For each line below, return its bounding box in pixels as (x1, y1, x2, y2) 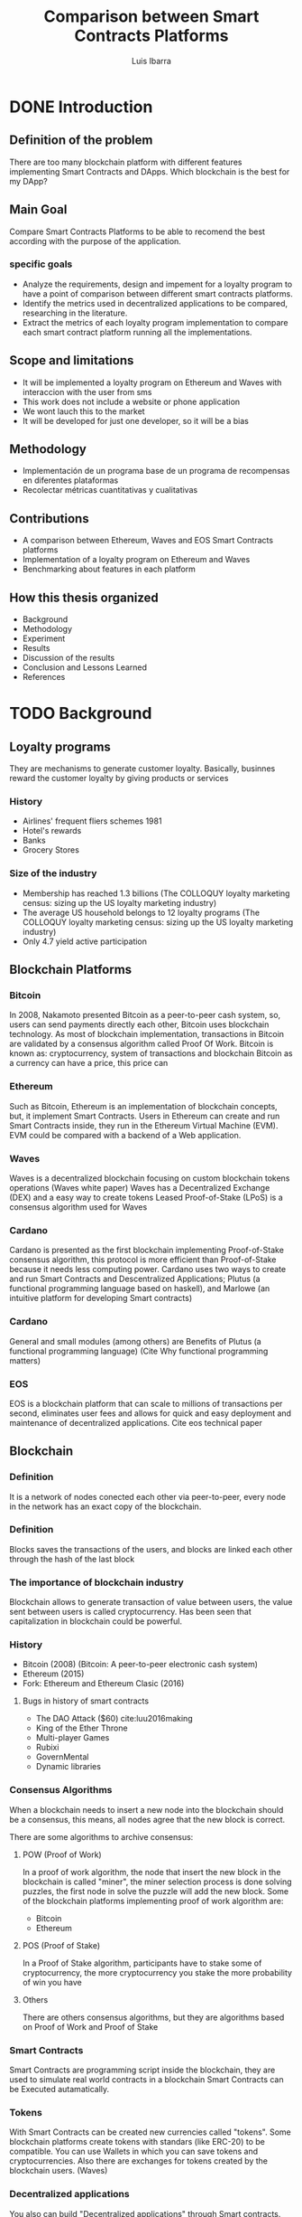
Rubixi (35, 1742, 59, 1753)
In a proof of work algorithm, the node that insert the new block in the (22, 1866, 281, 1877)
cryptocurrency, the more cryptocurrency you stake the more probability (22, 1967, 293, 1977)
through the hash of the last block (9, 1553, 135, 1564)
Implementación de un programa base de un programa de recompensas (22, 466, 290, 476)
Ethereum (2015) (22, 1668, 85, 1679)
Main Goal (9, 202, 68, 218)
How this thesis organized (9, 590, 160, 605)
